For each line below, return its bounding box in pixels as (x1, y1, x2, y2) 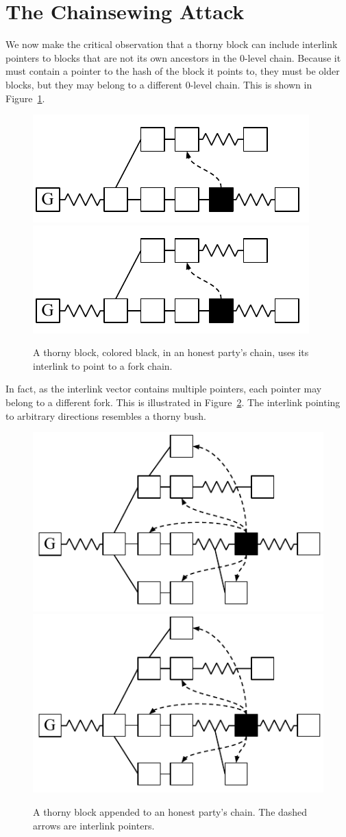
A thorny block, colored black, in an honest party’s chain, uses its (33, 345, 309, 359)
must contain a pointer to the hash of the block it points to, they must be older (5, 64, 340, 78)
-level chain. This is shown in (190, 77, 312, 91)
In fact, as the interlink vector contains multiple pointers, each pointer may (5, 381, 322, 396)
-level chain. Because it (244, 50, 341, 64)
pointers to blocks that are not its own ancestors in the (5, 50, 237, 64)
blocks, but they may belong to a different (5, 77, 182, 91)
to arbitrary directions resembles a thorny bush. (5, 408, 207, 423)
